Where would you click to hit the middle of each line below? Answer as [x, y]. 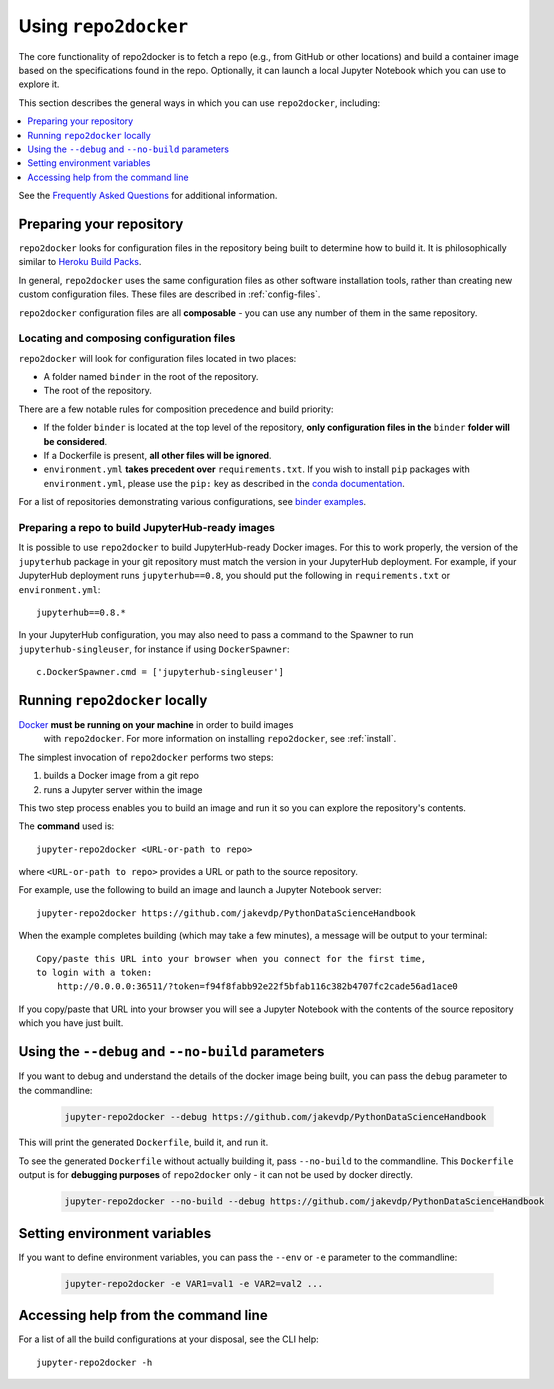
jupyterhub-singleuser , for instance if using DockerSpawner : [154, 649]
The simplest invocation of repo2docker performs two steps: [146, 757]
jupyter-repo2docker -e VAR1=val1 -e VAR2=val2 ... [194, 1283]
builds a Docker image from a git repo [121, 776]
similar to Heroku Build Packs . [80, 262]
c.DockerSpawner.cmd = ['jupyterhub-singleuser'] [160, 672]
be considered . [75, 441]
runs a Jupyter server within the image [123, 789]
